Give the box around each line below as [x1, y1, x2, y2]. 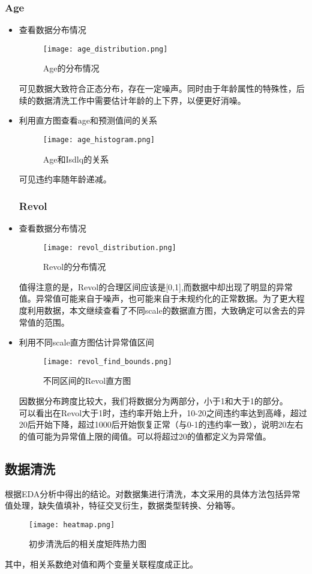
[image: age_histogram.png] [43, 135, 155, 144]
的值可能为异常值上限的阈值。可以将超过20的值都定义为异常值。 [19, 429, 271, 442]
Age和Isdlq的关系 [43, 152, 109, 165]
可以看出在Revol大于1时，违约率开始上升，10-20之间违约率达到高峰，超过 [19, 406, 307, 419]
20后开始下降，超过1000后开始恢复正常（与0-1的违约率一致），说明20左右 [19, 418, 304, 431]
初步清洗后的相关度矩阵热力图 [29, 537, 146, 550]
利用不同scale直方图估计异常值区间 [19, 336, 154, 348]
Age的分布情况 [43, 62, 100, 74]
